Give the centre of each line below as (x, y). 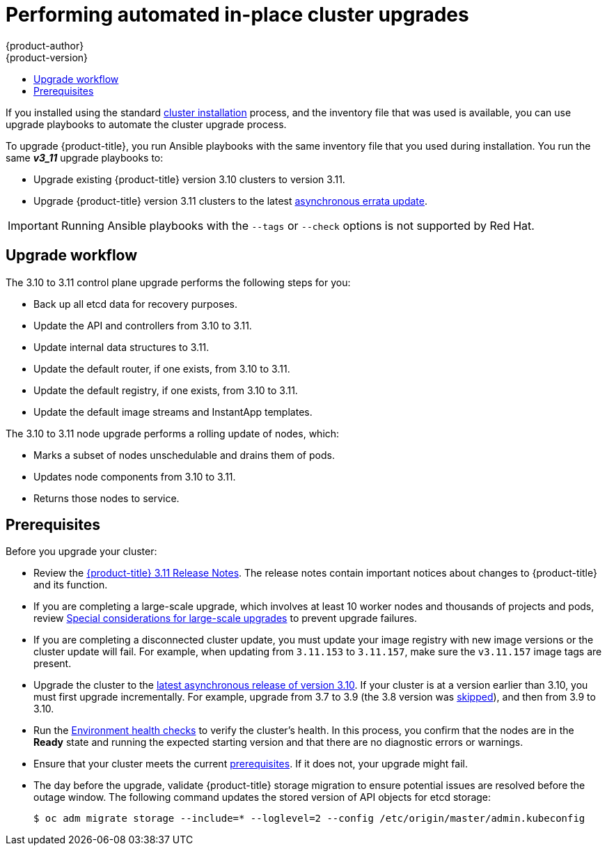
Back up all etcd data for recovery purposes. (136, 304)
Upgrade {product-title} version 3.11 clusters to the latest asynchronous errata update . (230, 201)
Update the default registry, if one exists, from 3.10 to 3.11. (166, 390)
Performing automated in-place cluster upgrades (237, 15)
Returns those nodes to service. (107, 498)
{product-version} (47, 57)
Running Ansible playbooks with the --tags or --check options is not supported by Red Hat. (298, 225)
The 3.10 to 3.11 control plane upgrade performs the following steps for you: (178, 282)
